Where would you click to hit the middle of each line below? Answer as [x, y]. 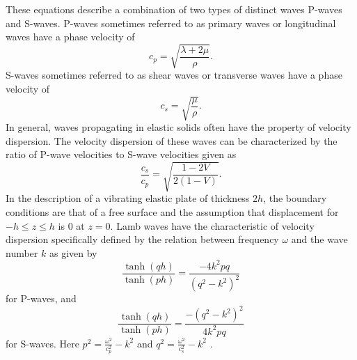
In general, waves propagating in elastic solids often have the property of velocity [178, 127]
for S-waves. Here [42, 343]
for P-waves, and [41, 298]
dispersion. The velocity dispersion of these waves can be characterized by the [172, 140]
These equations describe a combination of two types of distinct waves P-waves [174, 9]
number [22, 252]
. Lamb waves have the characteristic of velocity [212, 225]
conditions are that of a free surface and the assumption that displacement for [172, 211]
